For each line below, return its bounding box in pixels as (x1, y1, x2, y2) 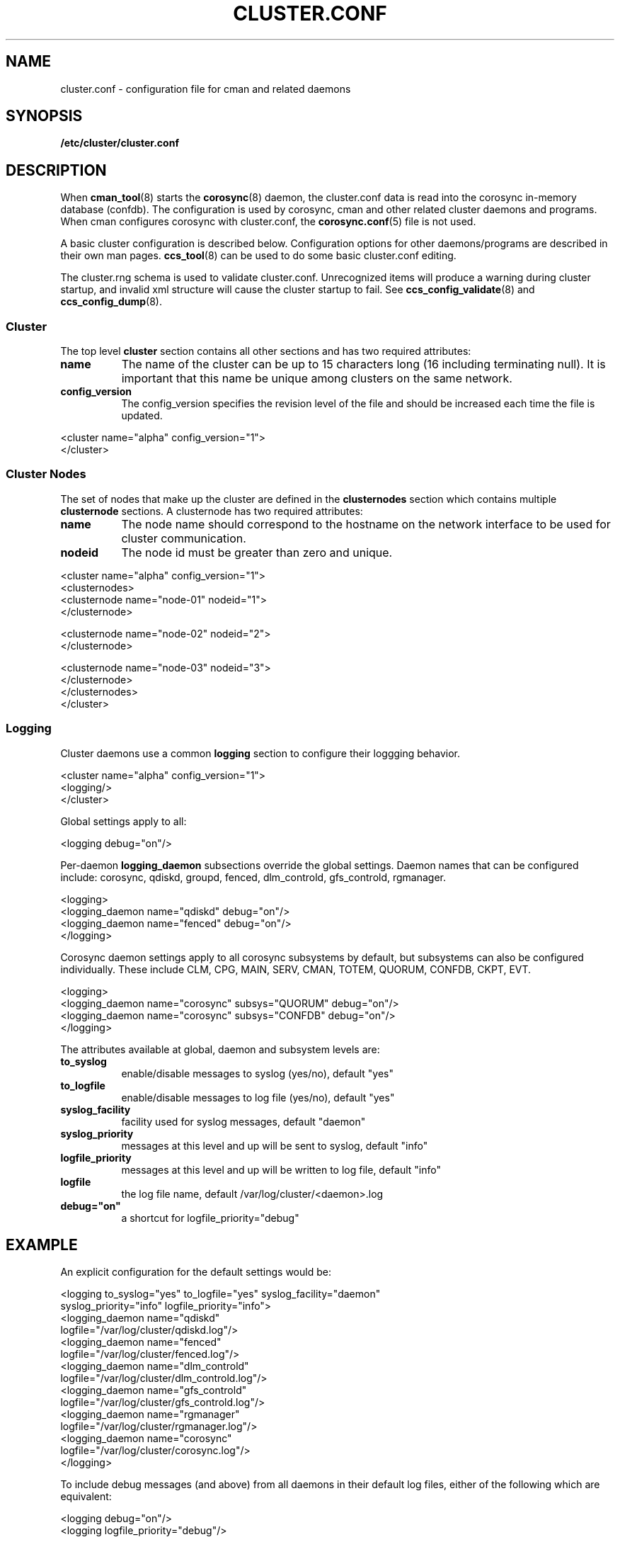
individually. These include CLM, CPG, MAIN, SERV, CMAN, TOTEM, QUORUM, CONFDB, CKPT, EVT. (60, 963, 532, 975)
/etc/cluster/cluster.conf (60, 137, 179, 149)
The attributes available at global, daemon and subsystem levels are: (60, 1043, 380, 1055)
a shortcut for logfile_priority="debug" (121, 1211, 299, 1224)
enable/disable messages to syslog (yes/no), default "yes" (121, 1067, 394, 1079)
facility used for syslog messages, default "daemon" (121, 1115, 366, 1128)
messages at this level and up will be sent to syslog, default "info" (121, 1139, 428, 1152)
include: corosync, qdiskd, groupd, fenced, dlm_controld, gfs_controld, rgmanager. (60, 871, 447, 883)
